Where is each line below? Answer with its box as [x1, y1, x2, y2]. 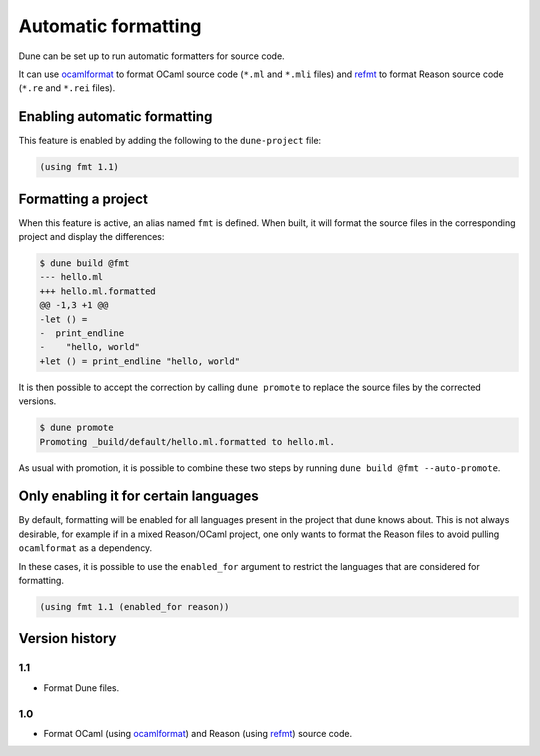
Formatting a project [18, 190, 149, 207]
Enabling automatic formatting [18, 108, 213, 125]
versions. [18, 395, 57, 407]
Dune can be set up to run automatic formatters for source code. [18, 50, 285, 62]
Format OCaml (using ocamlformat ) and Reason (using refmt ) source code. [43, 727, 353, 739]
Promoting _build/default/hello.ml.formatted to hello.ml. [39, 436, 335, 447]
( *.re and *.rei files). [18, 82, 116, 94]
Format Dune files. [43, 681, 120, 694]
